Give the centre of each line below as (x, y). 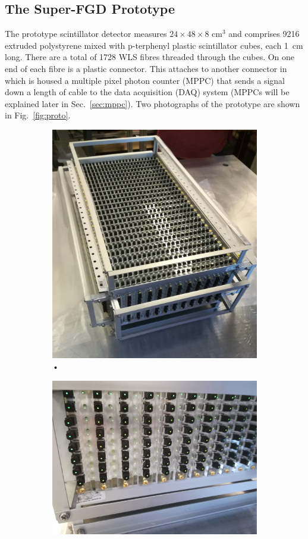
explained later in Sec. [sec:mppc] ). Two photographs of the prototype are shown (153, 103)
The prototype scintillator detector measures (86, 34)
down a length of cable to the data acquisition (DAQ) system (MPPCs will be (147, 92)
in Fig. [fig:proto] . (38, 115)
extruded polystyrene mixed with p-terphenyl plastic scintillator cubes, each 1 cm (154, 45)
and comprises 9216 (264, 34)
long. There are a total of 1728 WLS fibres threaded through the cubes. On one (150, 57)
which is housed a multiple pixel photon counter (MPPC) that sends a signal (145, 80)
